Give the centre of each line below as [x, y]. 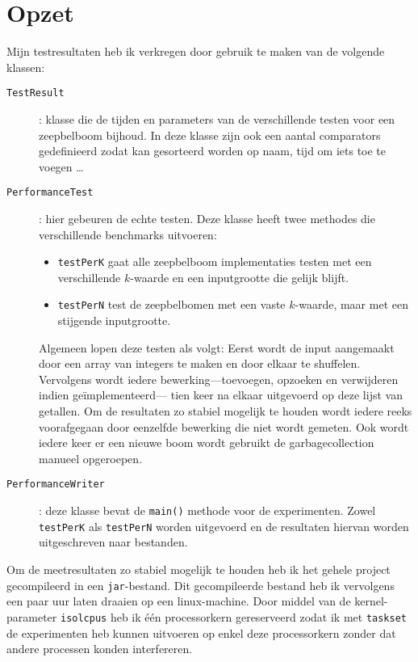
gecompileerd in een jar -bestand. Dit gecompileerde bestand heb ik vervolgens [201, 585]
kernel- [371, 601]
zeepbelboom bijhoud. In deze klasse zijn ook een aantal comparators [210, 135]
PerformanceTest [50, 193]
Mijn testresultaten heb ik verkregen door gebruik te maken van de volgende [196, 51]
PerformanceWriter [56, 485]
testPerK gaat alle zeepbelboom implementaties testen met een [215, 261]
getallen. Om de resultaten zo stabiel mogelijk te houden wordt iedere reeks [226, 411]
